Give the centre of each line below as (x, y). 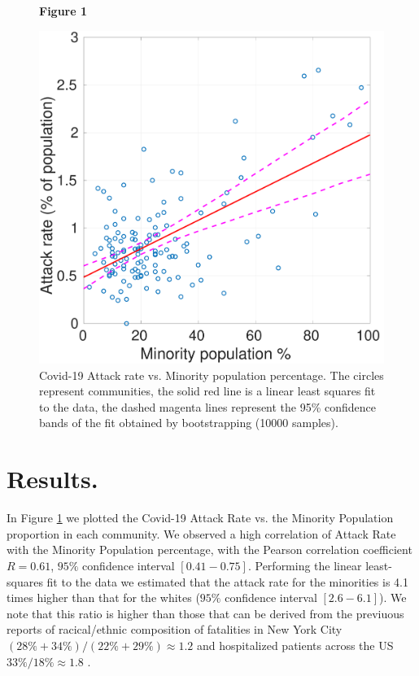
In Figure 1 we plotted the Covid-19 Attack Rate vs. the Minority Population (200, 518)
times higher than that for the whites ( (103, 597)
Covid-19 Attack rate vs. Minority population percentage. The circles (212, 375)
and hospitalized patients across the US (295, 645)
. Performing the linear (305, 565)
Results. (52, 479)
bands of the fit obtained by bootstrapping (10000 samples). (189, 423)
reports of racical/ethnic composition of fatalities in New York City (175, 629)
